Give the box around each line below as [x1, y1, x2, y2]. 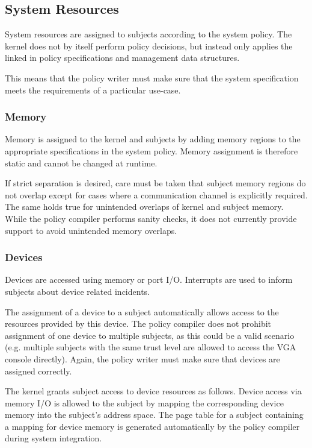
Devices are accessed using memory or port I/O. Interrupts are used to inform [5, 273, 293, 286]
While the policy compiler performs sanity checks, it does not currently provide [5, 212, 297, 224]
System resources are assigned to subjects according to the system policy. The [5, 28, 292, 40]
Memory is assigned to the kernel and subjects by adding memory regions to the [5, 133, 301, 145]
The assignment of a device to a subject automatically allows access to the [5, 305, 279, 318]
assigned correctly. [5, 364, 72, 377]
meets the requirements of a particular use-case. [5, 83, 181, 96]
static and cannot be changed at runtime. [5, 156, 158, 169]
